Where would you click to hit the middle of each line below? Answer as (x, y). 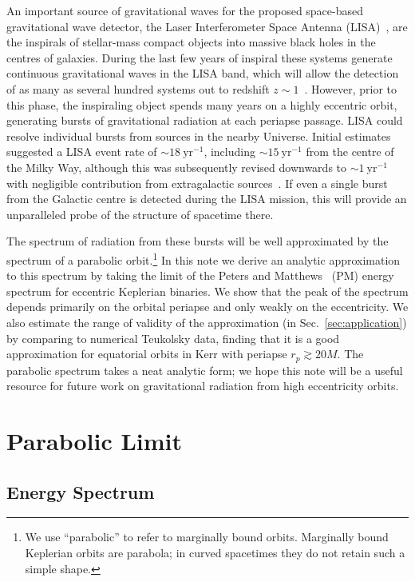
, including (229, 151)
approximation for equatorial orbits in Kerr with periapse (147, 354)
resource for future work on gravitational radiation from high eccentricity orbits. (203, 386)
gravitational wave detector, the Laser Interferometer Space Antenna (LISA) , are (207, 26)
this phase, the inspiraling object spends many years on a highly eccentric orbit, (202, 104)
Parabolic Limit (95, 440)
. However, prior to (351, 88)
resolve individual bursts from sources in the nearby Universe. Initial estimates (199, 136)
